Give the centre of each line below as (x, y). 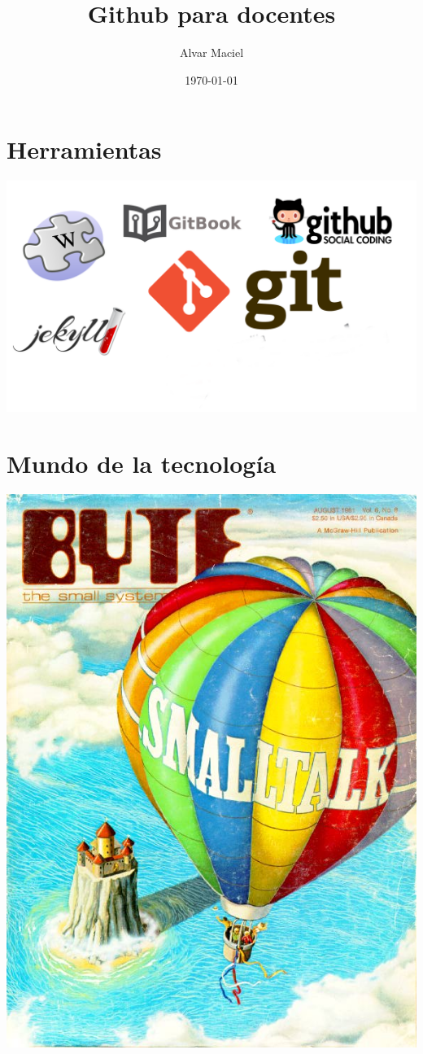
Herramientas (84, 149)
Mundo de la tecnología (142, 463)
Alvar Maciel (211, 52)
